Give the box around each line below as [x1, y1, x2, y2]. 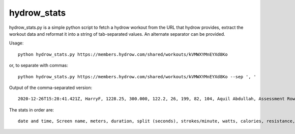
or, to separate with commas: [9, 63, 68, 68]
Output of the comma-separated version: [9, 85, 92, 90]
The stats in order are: [9, 107, 54, 112]
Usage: [9, 40, 24, 46]
